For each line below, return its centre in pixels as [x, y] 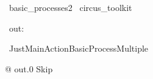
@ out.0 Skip [29, 68]
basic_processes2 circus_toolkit [70, 7]
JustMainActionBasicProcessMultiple [79, 48]
